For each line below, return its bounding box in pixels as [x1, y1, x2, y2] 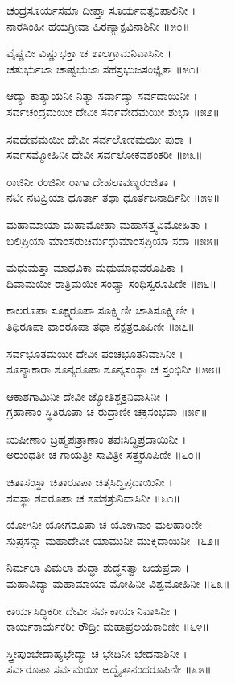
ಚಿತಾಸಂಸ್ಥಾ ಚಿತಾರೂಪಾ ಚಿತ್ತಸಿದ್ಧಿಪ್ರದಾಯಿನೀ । [6, 473, 173, 490]
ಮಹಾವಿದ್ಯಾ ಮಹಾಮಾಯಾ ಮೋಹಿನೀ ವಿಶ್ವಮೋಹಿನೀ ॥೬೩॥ [6, 575, 230, 592]
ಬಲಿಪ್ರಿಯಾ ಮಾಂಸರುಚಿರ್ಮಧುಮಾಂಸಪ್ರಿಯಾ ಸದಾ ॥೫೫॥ [6, 231, 220, 248]
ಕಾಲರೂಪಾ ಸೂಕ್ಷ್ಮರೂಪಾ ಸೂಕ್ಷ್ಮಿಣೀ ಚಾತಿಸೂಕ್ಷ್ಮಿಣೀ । [6, 302, 196, 319]
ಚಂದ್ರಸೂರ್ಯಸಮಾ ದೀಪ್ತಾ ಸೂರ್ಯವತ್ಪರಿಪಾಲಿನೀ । [6, 2, 196, 18]
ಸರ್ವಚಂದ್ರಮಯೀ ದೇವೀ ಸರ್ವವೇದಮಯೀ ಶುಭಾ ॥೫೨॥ [6, 102, 220, 119]
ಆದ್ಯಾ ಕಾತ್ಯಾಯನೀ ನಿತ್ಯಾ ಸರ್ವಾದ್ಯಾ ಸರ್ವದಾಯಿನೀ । [6, 87, 198, 104]
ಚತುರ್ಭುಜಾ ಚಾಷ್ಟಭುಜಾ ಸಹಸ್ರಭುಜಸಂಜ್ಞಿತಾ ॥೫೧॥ [6, 60, 203, 77]
